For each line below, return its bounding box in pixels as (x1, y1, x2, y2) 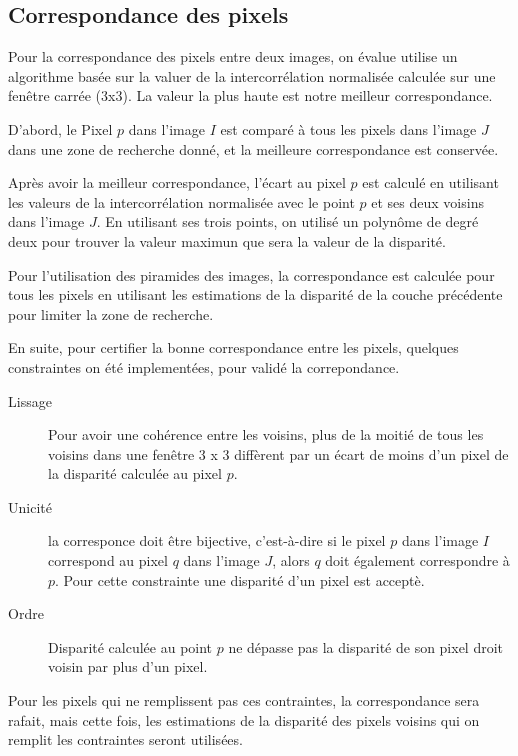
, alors (272, 550, 310, 571)
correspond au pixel (48, 550, 168, 571)
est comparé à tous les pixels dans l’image (220, 118, 477, 139)
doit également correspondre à (325, 550, 510, 571)
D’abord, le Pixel (8, 118, 113, 139)
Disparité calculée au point (48, 636, 213, 657)
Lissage (8, 390, 52, 411)
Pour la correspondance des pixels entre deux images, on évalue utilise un (8, 46, 458, 67)
